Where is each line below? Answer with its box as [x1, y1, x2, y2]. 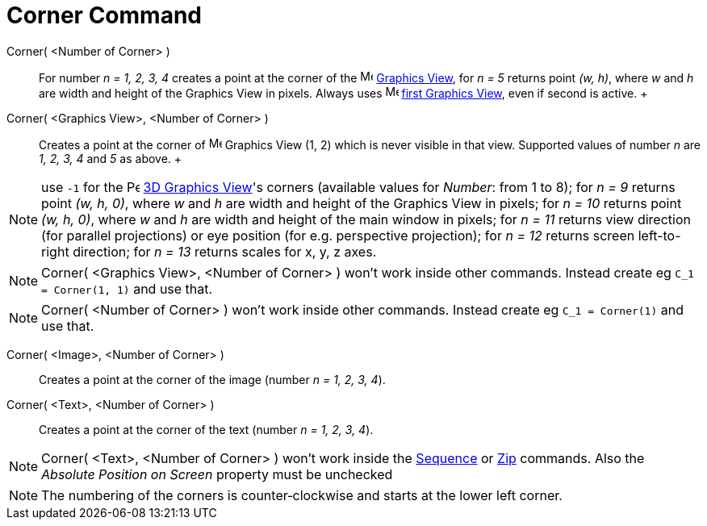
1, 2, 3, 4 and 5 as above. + [39, 151, 182, 165]
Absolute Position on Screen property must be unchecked [41, 465, 393, 482]
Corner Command [6, 2, 202, 29]
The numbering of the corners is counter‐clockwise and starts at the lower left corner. [41, 486, 563, 503]
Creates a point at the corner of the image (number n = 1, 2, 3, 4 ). [39, 372, 386, 386]
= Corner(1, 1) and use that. [41, 280, 213, 297]
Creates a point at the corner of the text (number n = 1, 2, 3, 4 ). [39, 422, 374, 436]
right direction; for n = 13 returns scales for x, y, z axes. [41, 243, 377, 260]
